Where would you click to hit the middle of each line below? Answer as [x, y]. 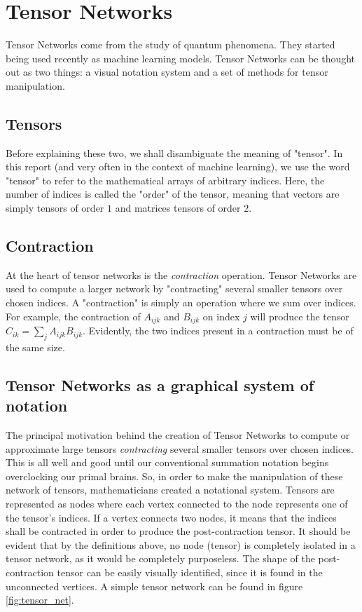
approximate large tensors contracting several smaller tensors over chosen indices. [180, 448]
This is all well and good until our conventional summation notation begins [167, 462]
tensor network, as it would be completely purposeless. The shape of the [160, 558]
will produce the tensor [300, 316]
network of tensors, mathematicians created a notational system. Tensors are [170, 490]
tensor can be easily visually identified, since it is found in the [190, 572]
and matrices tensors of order [178, 208]
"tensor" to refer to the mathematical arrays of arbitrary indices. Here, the [165, 180]
